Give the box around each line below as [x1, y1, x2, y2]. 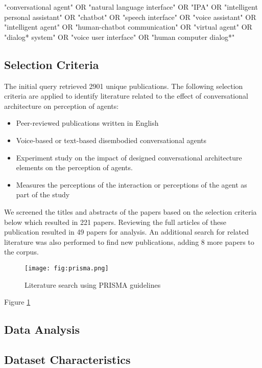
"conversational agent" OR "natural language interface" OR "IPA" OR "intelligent [4, 2, 258, 12]
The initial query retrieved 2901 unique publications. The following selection [4, 80, 243, 91]
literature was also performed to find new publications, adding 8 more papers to [4, 236, 254, 247]
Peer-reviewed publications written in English [16, 118, 159, 128]
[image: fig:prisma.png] [25, 264, 109, 272]
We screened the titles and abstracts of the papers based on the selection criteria [4, 206, 257, 217]
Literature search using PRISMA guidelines [25, 279, 161, 290]
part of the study [16, 189, 70, 200]
